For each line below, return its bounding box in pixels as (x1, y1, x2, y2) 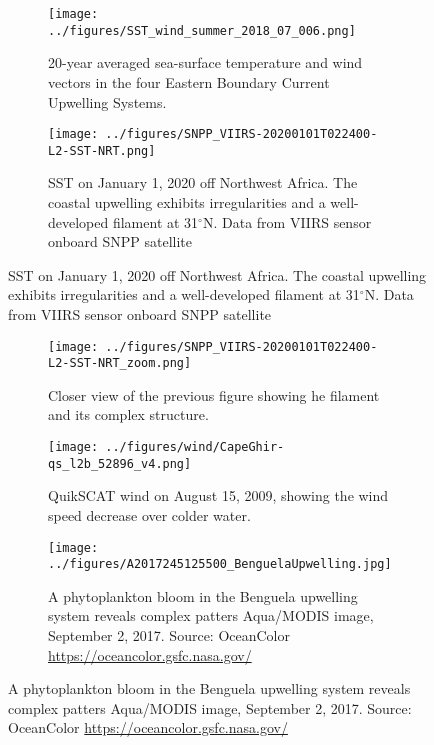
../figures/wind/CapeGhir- (105, 440, 285, 455)
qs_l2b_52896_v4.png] (48, 456, 192, 471)
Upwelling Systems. (48, 91, 167, 112)
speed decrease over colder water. (48, 504, 251, 525)
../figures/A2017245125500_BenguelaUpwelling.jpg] (48, 557, 392, 572)
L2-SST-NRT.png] (48, 143, 156, 158)
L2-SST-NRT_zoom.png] (48, 356, 192, 371)
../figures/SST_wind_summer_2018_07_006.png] (48, 23, 356, 38)
